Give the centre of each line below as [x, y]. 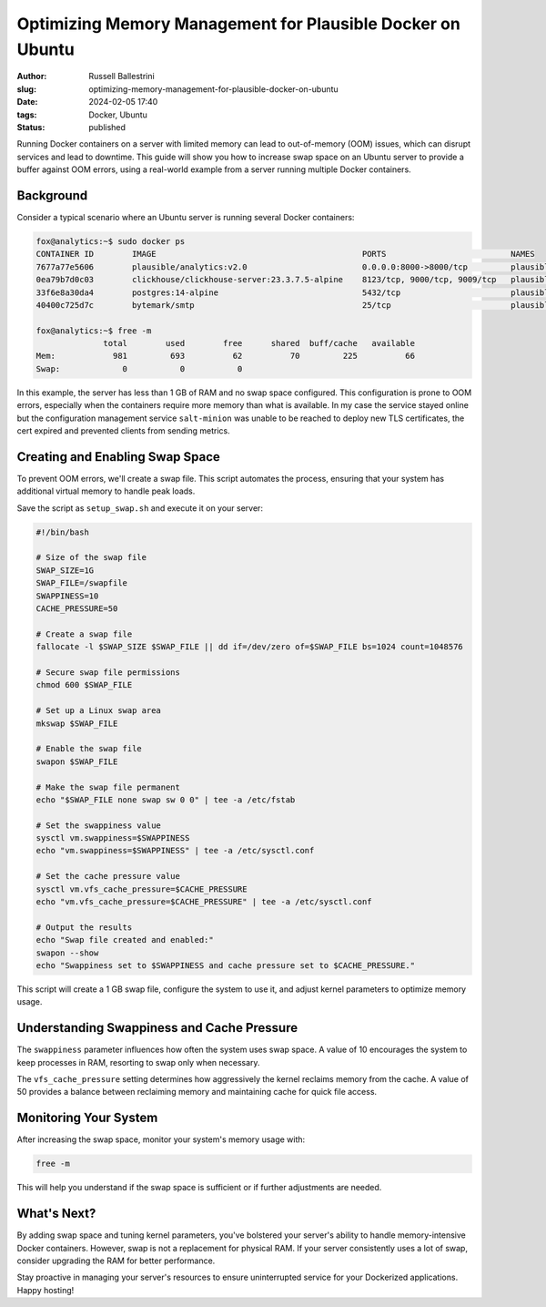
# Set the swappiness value [98, 825]
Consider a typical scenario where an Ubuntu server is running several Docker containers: [186, 217]
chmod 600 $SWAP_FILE [84, 685]
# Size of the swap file [91, 557]
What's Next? [56, 1214]
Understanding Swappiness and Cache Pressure [157, 1028]
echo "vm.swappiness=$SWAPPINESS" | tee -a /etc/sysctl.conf [175, 851]
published [107, 127]
